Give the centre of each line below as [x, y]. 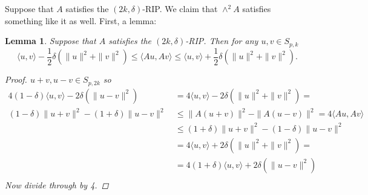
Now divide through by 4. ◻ [57, 184]
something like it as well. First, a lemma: [81, 20]
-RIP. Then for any [222, 41]
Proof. [16, 79]
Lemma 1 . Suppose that [51, 41]
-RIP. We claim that [180, 8]
